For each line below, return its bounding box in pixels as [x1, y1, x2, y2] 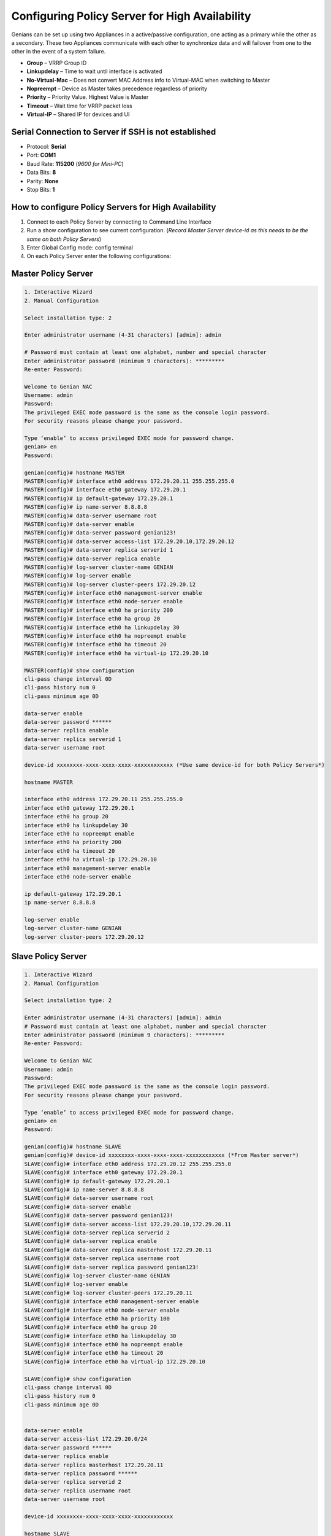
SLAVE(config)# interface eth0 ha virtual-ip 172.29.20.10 [24, 1358, 205, 1365]
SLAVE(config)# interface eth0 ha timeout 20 [24, 1349, 164, 1357]
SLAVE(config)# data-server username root [24, 1195, 154, 1202]
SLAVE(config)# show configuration [24, 1375, 131, 1382]
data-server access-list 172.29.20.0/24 [24, 1435, 147, 1443]
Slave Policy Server [11, 951, 87, 962]
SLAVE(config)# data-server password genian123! [24, 1212, 173, 1219]
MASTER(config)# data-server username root [24, 512, 158, 519]
